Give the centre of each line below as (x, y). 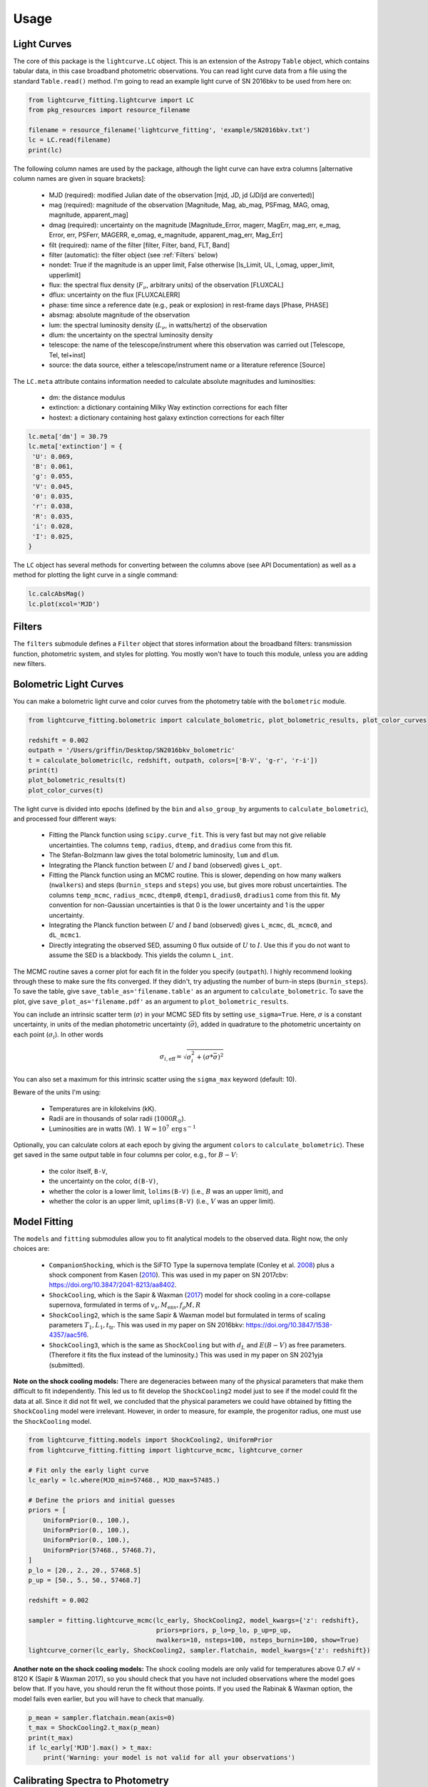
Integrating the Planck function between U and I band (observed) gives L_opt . (165, 865)
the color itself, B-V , (78, 1171)
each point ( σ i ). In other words (58, 1035)
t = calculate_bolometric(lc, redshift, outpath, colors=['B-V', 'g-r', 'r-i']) (173, 760)
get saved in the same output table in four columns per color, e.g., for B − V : (126, 1155)
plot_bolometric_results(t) (77, 780)
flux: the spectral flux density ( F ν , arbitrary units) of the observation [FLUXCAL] (166, 286)
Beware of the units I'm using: (57, 1092)
